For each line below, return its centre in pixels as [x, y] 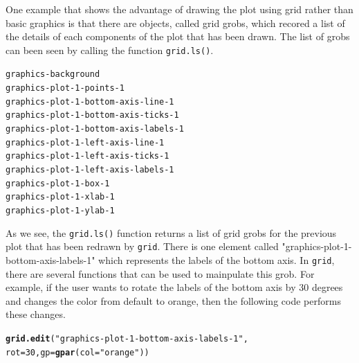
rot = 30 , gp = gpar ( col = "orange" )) [77, 352]
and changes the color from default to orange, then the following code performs [173, 300]
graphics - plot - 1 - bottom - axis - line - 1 [90, 101]
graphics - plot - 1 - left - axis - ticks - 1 [88, 156]
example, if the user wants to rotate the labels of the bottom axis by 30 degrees [174, 287]
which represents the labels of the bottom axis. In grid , [217, 259]
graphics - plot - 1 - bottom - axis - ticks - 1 [92, 115]
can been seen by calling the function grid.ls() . [110, 50]
